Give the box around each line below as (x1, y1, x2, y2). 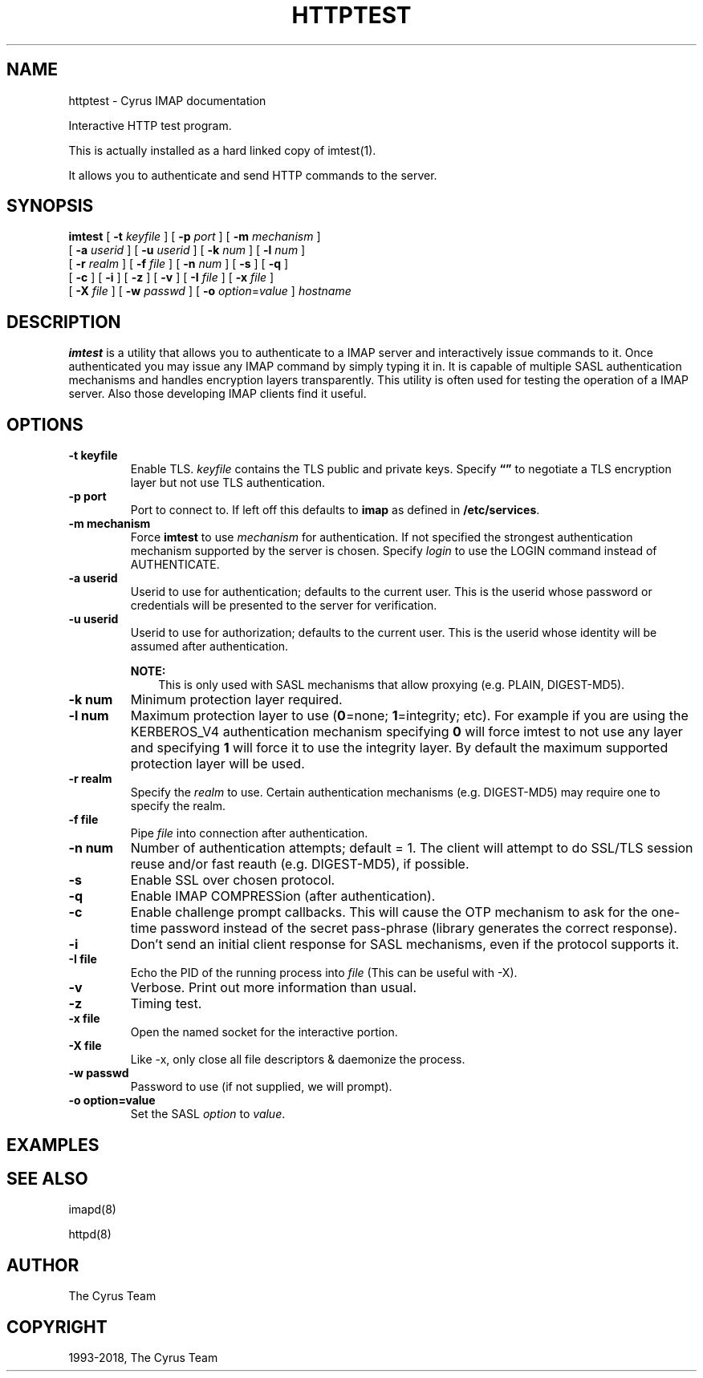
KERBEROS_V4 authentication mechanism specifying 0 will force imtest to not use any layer (130, 723, 683, 740)
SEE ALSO (6, 1168, 88, 1189)
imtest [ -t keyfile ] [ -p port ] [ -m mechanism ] (68, 229, 321, 244)
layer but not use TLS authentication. (130, 476, 326, 490)
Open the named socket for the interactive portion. (130, 1025, 398, 1040)
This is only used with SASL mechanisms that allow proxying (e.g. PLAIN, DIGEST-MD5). (158, 678, 625, 692)
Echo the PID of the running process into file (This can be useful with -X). (130, 966, 518, 980)
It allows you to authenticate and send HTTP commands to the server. (68, 168, 437, 182)
